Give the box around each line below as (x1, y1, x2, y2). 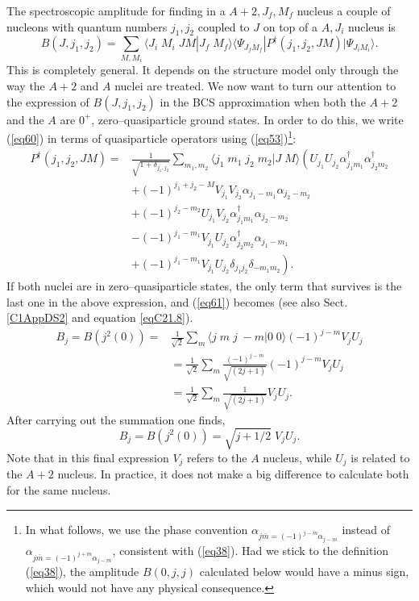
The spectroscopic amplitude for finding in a (6, 2, 226, 19)
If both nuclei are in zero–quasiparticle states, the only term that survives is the (6, 277, 402, 294)
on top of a (263, 18, 317, 35)
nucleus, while (263, 449, 332, 465)
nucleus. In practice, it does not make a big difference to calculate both (57, 465, 409, 482)
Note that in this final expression (6, 449, 169, 465)
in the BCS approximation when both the (160, 93, 366, 110)
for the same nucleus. (6, 481, 111, 498)
